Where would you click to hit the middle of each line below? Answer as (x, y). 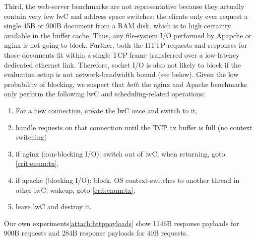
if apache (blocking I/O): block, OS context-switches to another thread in (128, 180)
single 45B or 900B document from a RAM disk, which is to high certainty (118, 26)
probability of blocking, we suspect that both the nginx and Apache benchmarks (126, 84)
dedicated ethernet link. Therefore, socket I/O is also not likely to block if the (123, 64)
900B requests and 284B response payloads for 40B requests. (96, 233)
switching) (31, 137)
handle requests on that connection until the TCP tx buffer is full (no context (134, 127)
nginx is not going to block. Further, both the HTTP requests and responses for (126, 45)
